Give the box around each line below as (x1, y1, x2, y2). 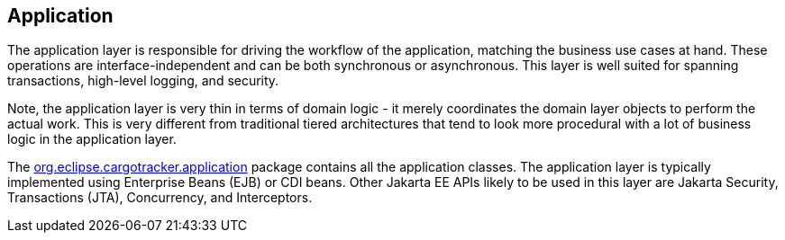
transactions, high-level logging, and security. (7, 73, 279, 89)
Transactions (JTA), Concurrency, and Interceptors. (7, 190, 313, 206)
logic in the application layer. (7, 131, 177, 147)
